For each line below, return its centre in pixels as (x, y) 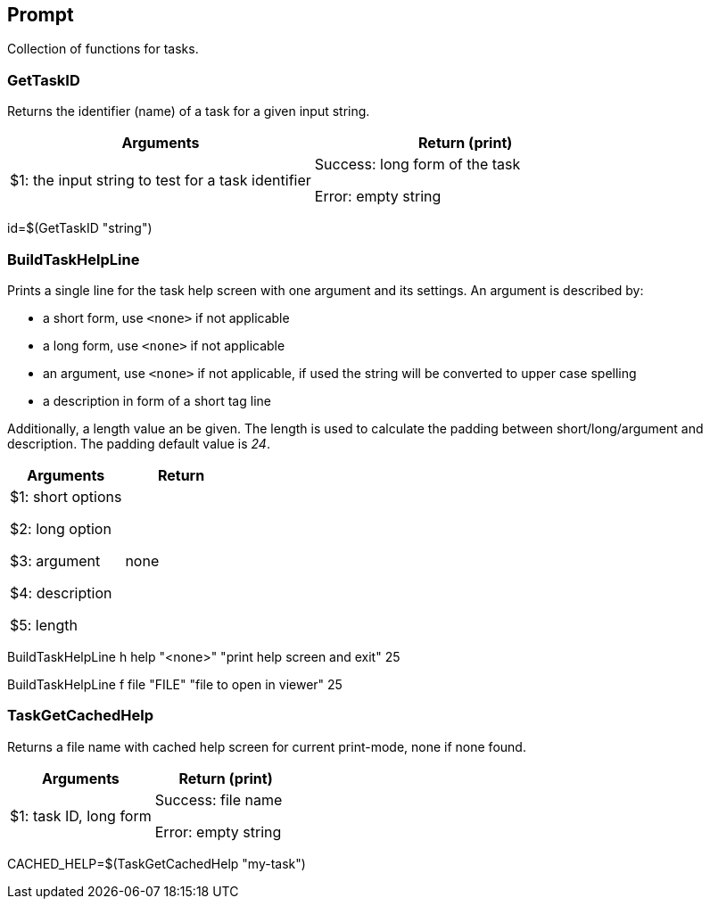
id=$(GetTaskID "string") (80, 228)
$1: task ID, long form (81, 815)
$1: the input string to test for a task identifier (161, 181)
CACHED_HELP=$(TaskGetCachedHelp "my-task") (157, 863)
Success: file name (219, 799)
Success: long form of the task (417, 165)
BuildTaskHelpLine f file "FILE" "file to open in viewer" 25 (175, 684)
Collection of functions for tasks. (103, 49)
